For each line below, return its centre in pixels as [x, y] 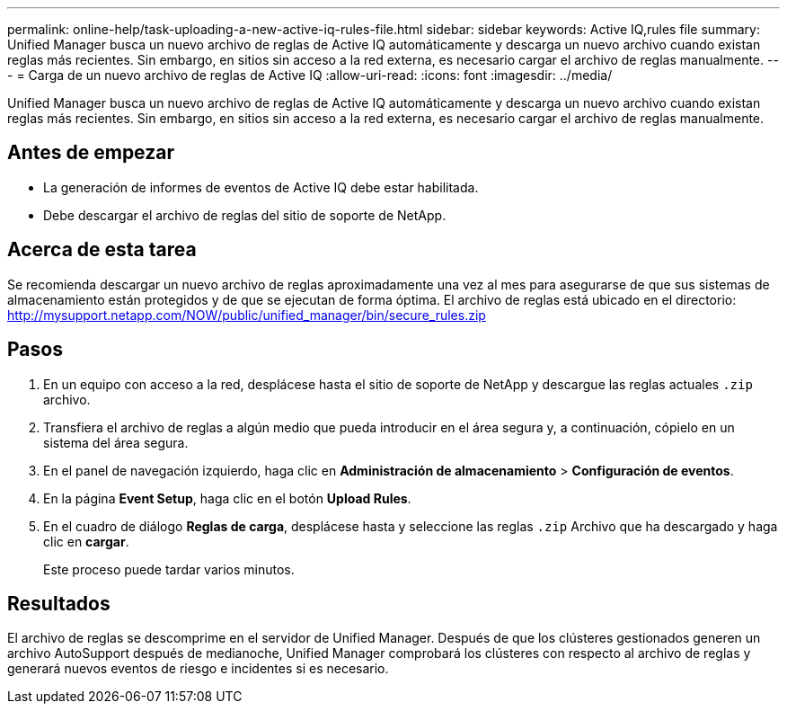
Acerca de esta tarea [102, 250]
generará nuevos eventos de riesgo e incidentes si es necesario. [198, 669]
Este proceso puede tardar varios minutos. [169, 569]
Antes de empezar [91, 153]
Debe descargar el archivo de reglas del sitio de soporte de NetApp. [245, 215]
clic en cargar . [86, 541]
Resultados [59, 603]
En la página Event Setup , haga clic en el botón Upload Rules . [227, 498]
